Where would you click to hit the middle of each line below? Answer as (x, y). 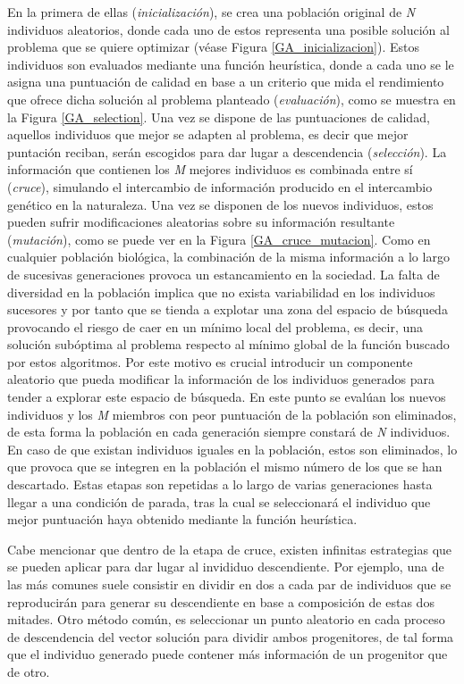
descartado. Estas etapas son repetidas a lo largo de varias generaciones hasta (220, 484)
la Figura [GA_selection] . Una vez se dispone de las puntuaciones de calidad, (219, 117)
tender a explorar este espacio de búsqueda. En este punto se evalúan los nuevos (227, 397)
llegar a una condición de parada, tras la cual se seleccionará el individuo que (219, 501)
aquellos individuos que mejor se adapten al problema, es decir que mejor (208, 134)
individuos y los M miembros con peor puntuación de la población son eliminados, (232, 414)
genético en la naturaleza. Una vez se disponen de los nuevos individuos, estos (220, 204)
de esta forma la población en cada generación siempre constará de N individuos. (229, 432)
